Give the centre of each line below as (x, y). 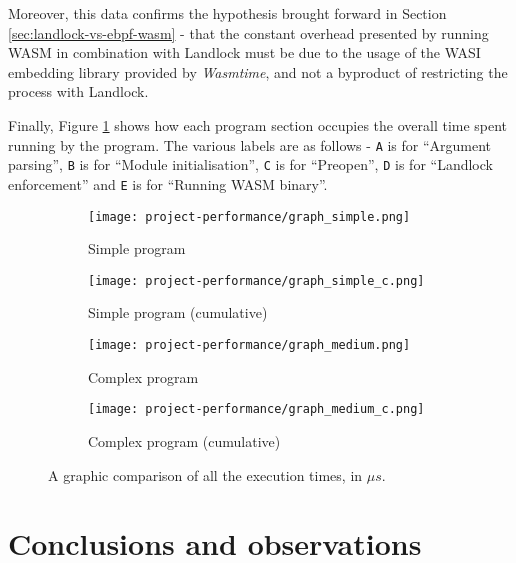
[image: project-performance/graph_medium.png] (249, 345)
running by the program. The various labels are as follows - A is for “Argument (250, 144)
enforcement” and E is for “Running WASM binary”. (168, 183)
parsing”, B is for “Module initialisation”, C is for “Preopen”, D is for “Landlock (250, 164)
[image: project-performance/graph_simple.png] (249, 216)
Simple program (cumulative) (178, 312)
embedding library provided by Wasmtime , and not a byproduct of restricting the (258, 71)
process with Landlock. (78, 91)
